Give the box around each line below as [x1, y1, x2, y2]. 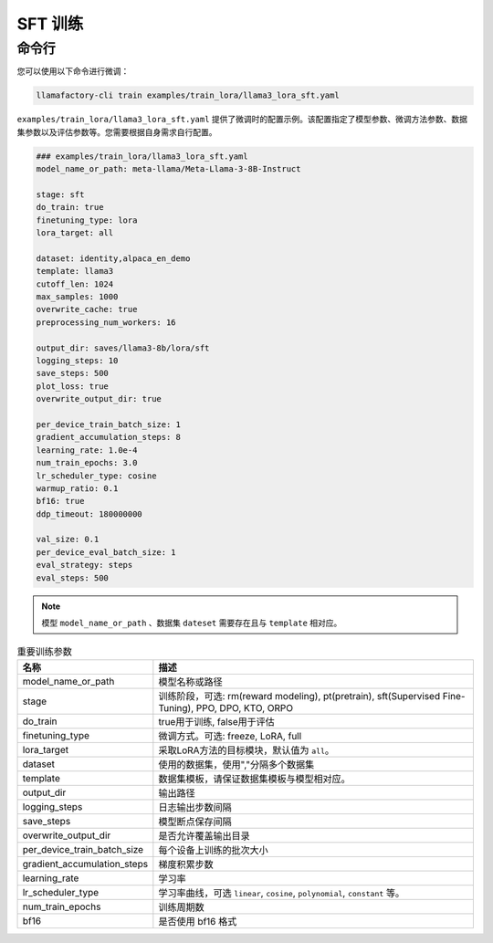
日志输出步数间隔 [158, 801, 232, 813]
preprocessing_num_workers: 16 [36, 317, 177, 328]
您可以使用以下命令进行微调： [16, 66, 130, 77]
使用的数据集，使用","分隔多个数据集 [158, 758, 315, 770]
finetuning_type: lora [36, 215, 138, 225]
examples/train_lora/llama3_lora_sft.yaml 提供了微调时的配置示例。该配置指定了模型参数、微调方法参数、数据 [16, 114, 468, 125]
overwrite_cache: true [36, 304, 138, 315]
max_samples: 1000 [36, 292, 119, 302]
